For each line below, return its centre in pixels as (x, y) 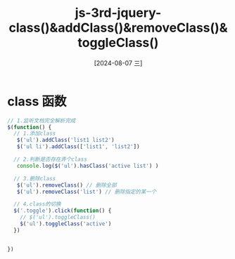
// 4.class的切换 (37, 204)
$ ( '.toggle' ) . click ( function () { (63, 211)
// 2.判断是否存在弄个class (51, 159)
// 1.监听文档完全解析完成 (42, 121)
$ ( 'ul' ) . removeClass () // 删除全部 (67, 185)
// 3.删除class (35, 178)
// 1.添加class (35, 134)
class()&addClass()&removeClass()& (118, 28)
